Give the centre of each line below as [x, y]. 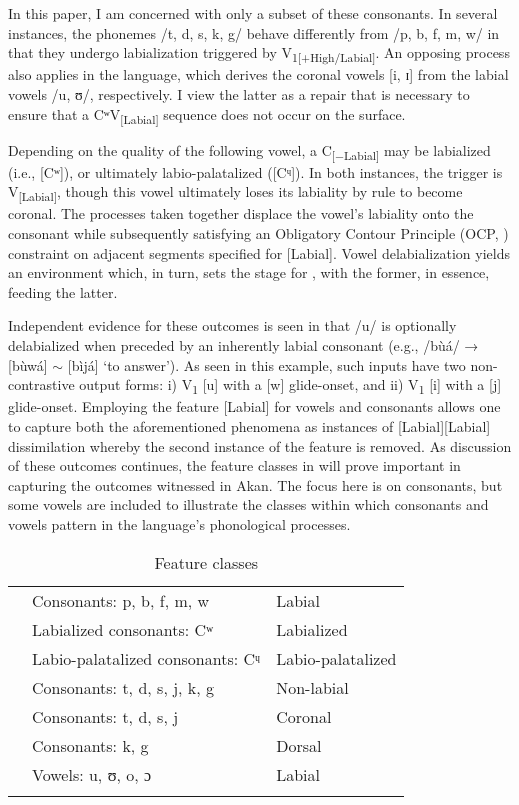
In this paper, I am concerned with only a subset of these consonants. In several [253, 13]
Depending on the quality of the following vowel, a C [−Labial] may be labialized [249, 151]
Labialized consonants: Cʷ [123, 629]
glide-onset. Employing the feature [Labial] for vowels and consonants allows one [254, 406]
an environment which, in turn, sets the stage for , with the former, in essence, [249, 272]
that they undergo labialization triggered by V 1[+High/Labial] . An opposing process [259, 53]
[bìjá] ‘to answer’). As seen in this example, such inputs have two [266, 364]
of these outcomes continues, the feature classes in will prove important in [234, 465]
